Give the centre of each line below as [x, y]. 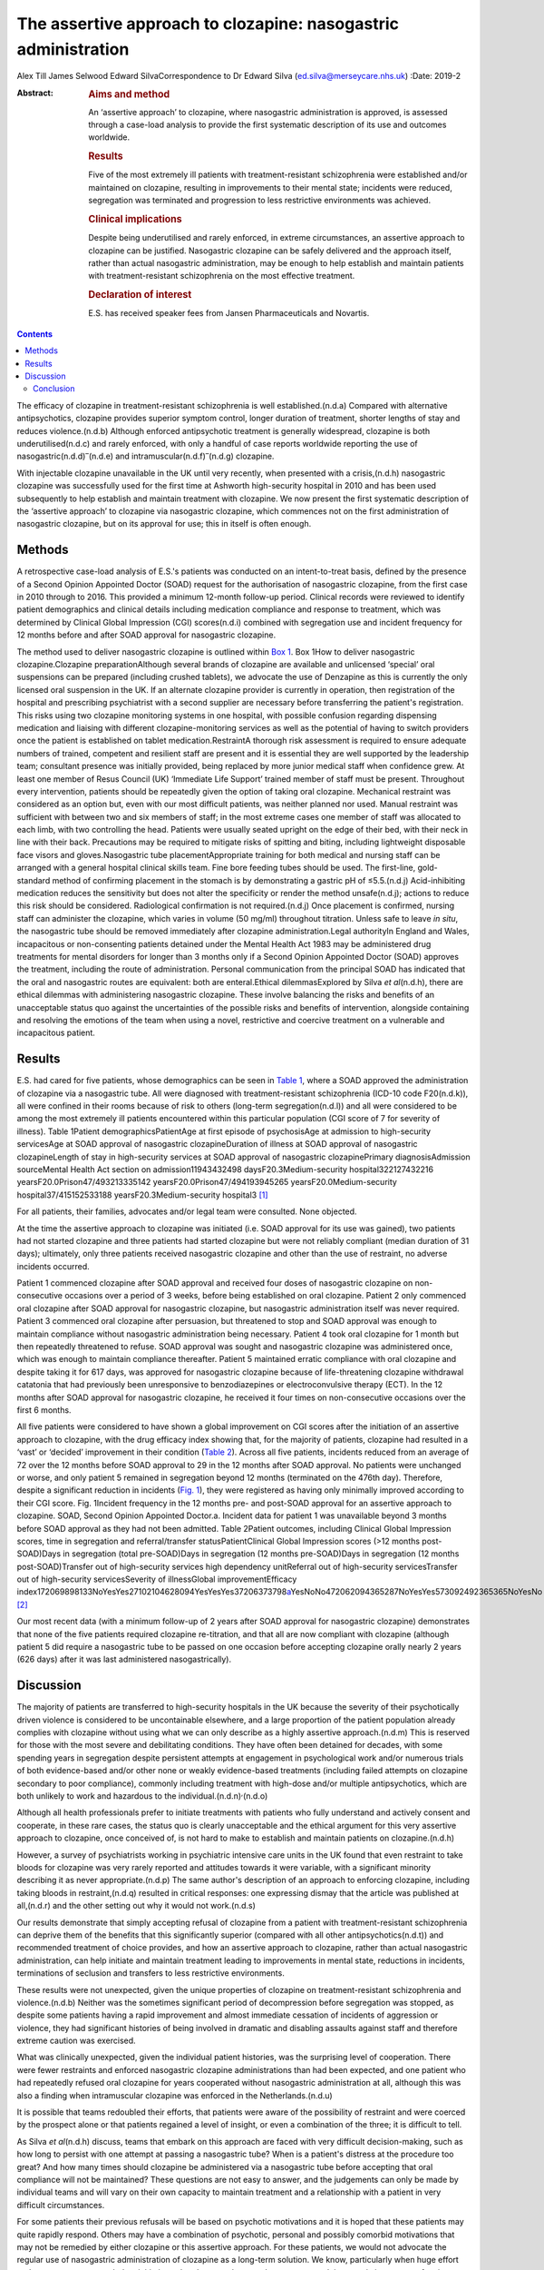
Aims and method [129, 94]
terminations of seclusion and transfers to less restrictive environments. [151, 1973]
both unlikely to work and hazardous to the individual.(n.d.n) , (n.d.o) [142, 1795]
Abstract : [35, 93]
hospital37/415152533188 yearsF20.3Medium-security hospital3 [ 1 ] [142, 1195]
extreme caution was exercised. [76, 2041]
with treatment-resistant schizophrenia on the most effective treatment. [222, 276]
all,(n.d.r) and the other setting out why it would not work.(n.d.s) [136, 1906]
